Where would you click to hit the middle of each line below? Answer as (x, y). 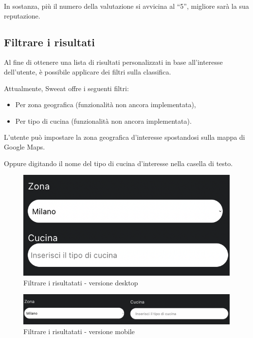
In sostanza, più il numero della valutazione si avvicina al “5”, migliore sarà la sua (126, 6)
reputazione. (22, 15)
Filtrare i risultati (50, 42)
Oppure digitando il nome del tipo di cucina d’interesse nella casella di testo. (118, 163)
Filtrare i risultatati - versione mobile (79, 331)
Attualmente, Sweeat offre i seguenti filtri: (66, 88)
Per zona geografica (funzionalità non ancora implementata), (106, 104)
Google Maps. (25, 146)
